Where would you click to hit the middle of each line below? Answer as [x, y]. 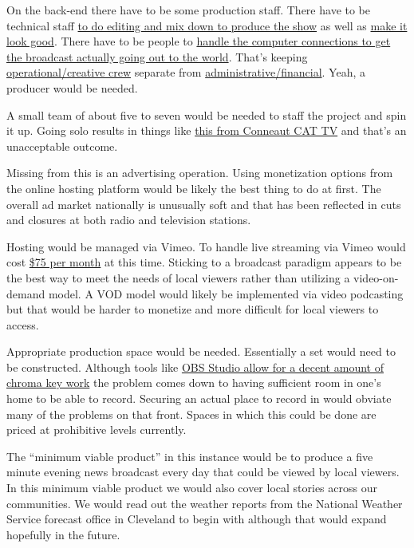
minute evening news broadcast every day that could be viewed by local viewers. [203, 472]
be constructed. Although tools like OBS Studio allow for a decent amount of [195, 367]
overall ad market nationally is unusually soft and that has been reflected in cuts [204, 204]
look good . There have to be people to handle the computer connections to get [199, 41]
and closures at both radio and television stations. [129, 220]
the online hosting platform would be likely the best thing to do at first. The [194, 188]
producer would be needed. [72, 87]
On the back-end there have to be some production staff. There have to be [189, 10]
